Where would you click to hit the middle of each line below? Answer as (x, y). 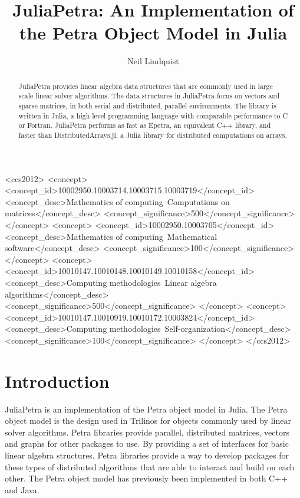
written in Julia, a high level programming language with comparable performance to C (153, 115)
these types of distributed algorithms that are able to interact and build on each (150, 466)
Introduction (57, 380)
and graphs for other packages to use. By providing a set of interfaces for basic (147, 443)
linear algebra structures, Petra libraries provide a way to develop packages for (147, 455)
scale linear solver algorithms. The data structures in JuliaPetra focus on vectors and (149, 96)
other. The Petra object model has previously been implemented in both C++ (146, 478)
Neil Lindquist (153, 61)
